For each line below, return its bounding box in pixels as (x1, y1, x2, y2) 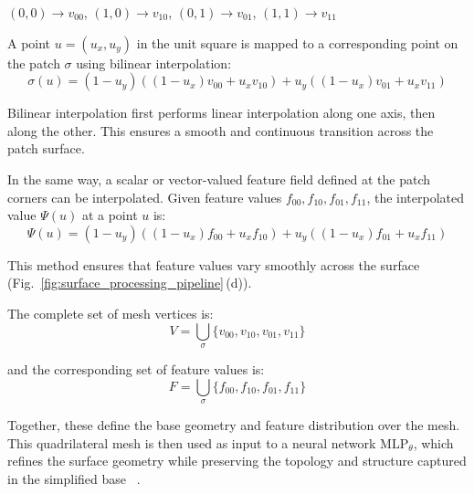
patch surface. (7, 139, 85, 158)
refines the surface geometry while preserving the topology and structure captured (7, 451, 467, 470)
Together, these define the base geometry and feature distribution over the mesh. (7, 415, 460, 434)
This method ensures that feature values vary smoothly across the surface (7, 255, 420, 274)
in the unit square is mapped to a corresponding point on (136, 33, 458, 52)
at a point (81, 205, 138, 225)
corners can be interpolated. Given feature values (7, 187, 282, 206)
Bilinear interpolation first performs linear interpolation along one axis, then (7, 103, 436, 122)
